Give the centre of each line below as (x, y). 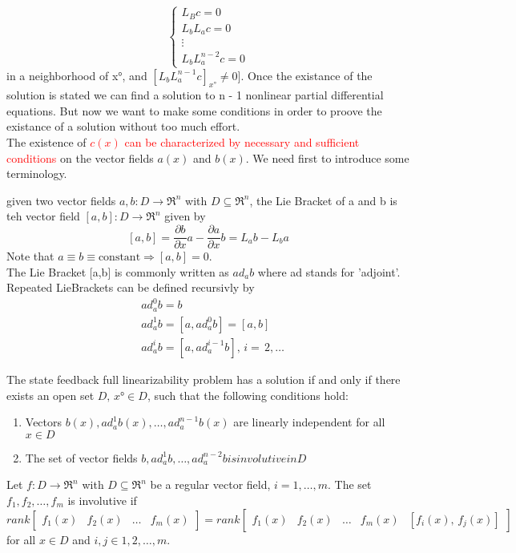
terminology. (37, 174)
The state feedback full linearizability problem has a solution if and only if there (204, 379)
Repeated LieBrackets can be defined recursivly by (131, 287)
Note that (30, 256)
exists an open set (50, 395)
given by (185, 216)
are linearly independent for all (309, 422)
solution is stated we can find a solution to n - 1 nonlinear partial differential (195, 95)
